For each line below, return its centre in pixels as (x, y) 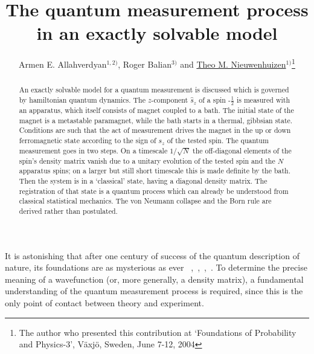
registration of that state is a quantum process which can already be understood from (154, 191)
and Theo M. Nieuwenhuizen (233, 64)
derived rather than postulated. (68, 211)
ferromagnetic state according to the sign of (88, 140)
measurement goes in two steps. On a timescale (93, 150)
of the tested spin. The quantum (218, 140)
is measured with (263, 100)
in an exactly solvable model (157, 33)
